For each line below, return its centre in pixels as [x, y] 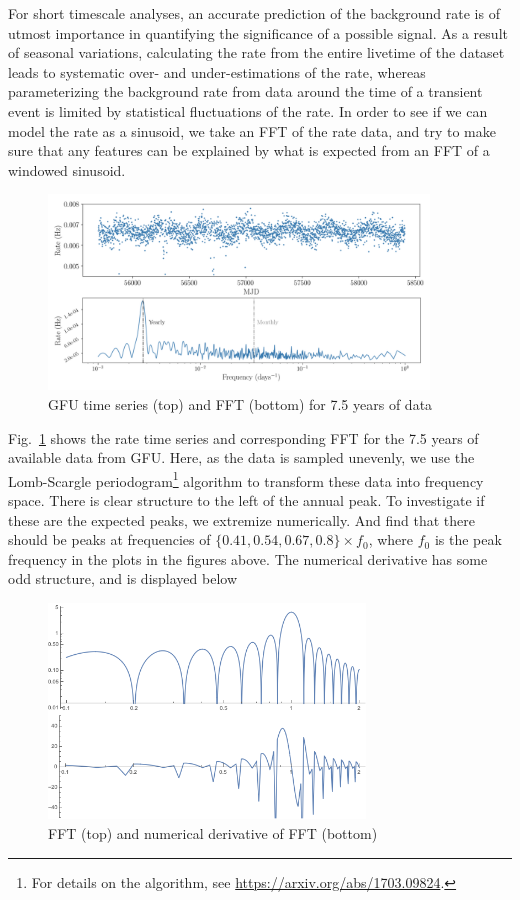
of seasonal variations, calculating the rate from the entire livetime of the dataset [256, 52]
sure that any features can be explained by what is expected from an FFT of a [249, 150]
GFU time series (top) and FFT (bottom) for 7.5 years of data [240, 403]
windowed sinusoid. [67, 169]
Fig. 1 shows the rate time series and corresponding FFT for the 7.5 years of [243, 437]
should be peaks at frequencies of [109, 539]
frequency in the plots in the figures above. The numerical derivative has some [248, 558]
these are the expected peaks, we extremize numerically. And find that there [241, 519]
